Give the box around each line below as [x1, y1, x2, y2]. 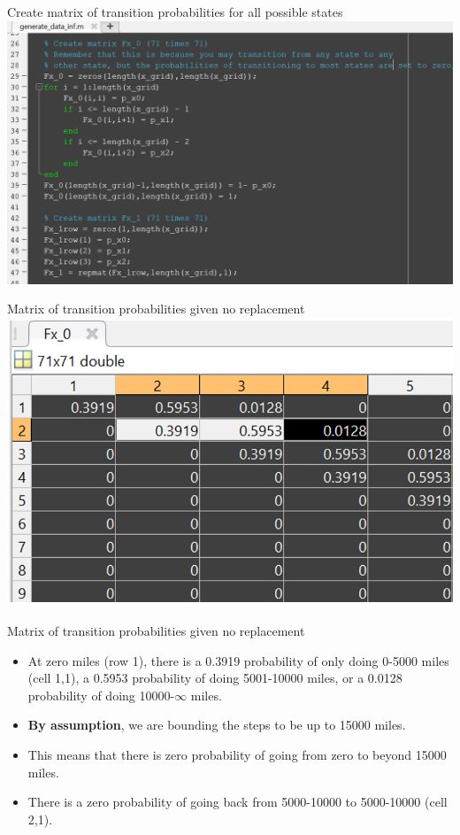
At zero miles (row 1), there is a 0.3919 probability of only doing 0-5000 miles [27, 651, 449, 669]
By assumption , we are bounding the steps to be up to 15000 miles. [27, 715, 406, 734]
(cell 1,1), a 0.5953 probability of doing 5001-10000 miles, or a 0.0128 [27, 669, 402, 687]
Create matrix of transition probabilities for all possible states [7, 3, 343, 20]
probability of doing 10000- [27, 685, 175, 704]
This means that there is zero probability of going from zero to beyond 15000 [27, 745, 447, 763]
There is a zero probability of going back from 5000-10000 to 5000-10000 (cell [27, 792, 448, 811]
